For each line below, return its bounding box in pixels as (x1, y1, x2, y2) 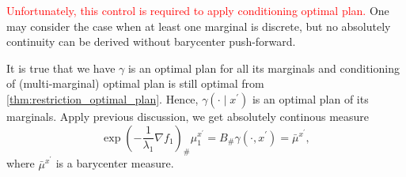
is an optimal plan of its (252, 90, 369, 107)
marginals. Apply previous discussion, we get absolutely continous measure (6, 107, 370, 124)
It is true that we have (6, 59, 116, 76)
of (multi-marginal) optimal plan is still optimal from (6, 75, 264, 92)
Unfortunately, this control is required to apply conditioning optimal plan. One (6, 2, 389, 18)
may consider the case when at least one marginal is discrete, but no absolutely (6, 17, 391, 34)
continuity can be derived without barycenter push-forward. (6, 33, 296, 50)
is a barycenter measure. (55, 155, 174, 171)
